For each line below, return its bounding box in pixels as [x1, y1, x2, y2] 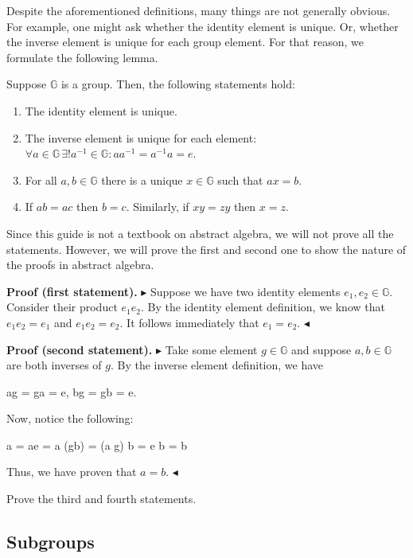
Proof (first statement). [6, 283, 138, 299]
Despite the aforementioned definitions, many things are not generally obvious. [6, 2, 391, 18]
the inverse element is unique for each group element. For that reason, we [6, 33, 364, 50]
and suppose [291, 341, 352, 357]
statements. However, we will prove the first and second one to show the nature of [6, 240, 407, 257]
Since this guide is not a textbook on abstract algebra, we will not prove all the [6, 224, 394, 241]
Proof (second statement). [6, 341, 153, 357]
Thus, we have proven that [6, 463, 137, 480]
